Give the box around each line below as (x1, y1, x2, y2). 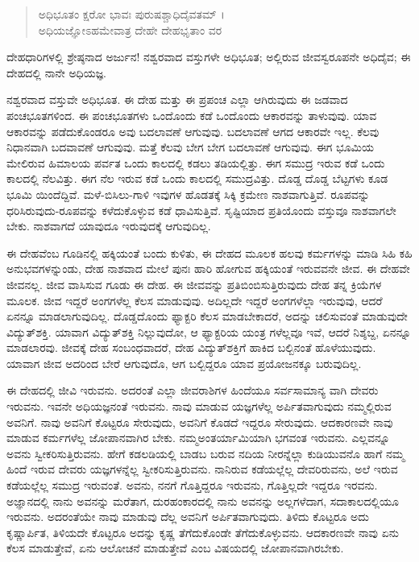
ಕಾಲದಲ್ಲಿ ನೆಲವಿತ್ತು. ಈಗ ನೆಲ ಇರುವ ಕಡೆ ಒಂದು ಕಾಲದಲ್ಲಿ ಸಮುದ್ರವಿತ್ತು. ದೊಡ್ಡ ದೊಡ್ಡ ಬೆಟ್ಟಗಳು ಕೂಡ (6, 170, 388, 187)
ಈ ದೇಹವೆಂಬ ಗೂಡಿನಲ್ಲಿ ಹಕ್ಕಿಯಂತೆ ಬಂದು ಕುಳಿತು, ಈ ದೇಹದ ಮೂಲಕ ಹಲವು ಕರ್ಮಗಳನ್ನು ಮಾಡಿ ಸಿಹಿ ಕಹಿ (6, 244, 413, 261)
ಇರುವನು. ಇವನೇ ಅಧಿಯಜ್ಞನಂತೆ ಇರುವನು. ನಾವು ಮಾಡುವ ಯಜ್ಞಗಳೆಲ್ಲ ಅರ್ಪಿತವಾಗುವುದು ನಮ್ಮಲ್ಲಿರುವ (6, 398, 392, 415)
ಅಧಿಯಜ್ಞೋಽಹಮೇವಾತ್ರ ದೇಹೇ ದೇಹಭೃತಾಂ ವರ (38, 21, 222, 38)
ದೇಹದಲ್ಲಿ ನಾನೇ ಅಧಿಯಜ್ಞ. (6, 64, 106, 81)
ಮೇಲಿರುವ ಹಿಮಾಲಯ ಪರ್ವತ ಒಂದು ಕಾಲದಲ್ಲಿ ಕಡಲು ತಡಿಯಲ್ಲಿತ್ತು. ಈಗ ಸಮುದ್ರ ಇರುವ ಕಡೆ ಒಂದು (6, 154, 385, 171)
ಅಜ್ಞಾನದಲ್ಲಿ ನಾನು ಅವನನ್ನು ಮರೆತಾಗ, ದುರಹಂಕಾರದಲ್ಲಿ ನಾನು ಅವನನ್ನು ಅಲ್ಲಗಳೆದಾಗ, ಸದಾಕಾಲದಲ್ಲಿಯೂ (6, 492, 400, 509)
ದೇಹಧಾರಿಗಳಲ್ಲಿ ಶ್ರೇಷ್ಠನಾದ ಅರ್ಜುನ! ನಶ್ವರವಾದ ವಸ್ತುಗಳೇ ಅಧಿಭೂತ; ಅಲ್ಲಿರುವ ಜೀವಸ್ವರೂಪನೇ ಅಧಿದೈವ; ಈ (6, 48, 411, 65)
